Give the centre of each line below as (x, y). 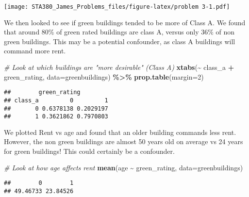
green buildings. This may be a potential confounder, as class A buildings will (120, 41)
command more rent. (35, 51)
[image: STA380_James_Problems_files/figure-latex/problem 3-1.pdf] (117, 7)
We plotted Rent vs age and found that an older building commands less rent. (120, 132)
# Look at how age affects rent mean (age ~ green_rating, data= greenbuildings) (124, 167)
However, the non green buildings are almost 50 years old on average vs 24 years (124, 141)
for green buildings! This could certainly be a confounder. (89, 151)
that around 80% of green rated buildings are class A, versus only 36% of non (119, 32)
